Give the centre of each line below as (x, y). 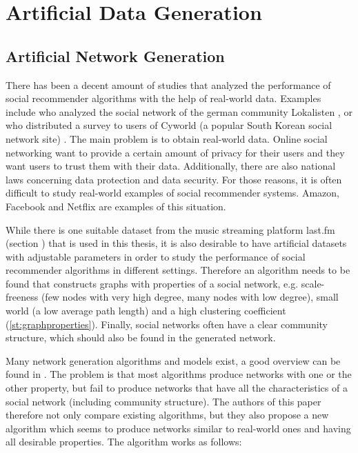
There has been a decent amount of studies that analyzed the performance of (168, 84)
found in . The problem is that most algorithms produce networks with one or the (179, 374)
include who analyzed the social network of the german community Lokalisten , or (179, 111)
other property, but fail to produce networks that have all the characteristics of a (177, 388)
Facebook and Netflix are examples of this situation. (116, 206)
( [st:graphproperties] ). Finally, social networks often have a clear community (167, 324)
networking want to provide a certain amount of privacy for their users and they (175, 152)
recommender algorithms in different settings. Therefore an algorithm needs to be (178, 270)
